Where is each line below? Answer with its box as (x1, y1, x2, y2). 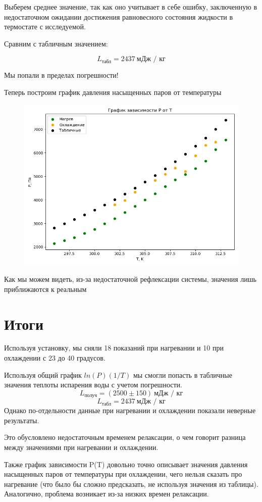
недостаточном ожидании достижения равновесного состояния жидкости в (4, 11, 233, 22)
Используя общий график (4, 369, 82, 380)
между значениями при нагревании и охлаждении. (4, 442, 159, 453)
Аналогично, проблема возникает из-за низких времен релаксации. (4, 488, 209, 499)
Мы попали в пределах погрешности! (4, 70, 119, 80)
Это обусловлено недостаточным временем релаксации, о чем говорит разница (4, 432, 246, 442)
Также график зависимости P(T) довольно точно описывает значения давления (4, 459, 248, 469)
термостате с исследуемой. (4, 21, 86, 32)
